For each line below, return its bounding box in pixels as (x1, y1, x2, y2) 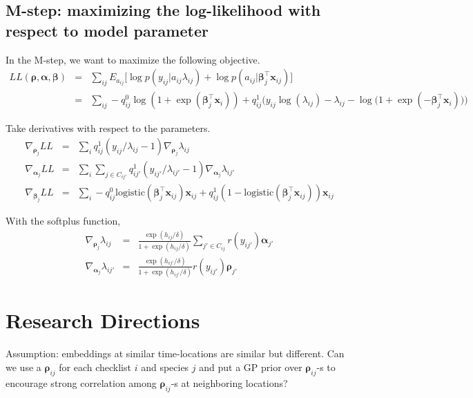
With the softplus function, (6, 214, 121, 228)
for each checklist (59, 360, 131, 374)
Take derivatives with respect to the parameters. (6, 121, 211, 135)
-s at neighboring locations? (171, 375, 288, 390)
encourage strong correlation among (6, 375, 157, 390)
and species (141, 360, 189, 374)
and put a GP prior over (199, 360, 302, 374)
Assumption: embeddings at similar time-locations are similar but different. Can (6, 346, 345, 361)
